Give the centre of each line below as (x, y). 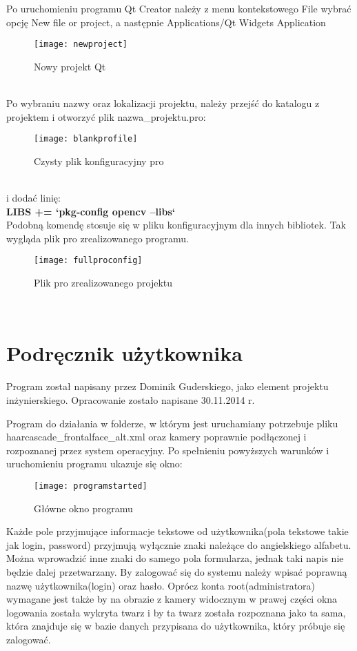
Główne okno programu (83, 508)
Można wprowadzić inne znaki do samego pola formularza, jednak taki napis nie (175, 558)
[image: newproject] (81, 45)
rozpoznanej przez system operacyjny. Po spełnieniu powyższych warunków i (168, 450)
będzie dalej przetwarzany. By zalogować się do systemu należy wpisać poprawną (177, 572)
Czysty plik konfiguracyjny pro (99, 161)
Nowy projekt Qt (70, 66)
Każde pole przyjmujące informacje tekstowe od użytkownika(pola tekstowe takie (177, 531)
